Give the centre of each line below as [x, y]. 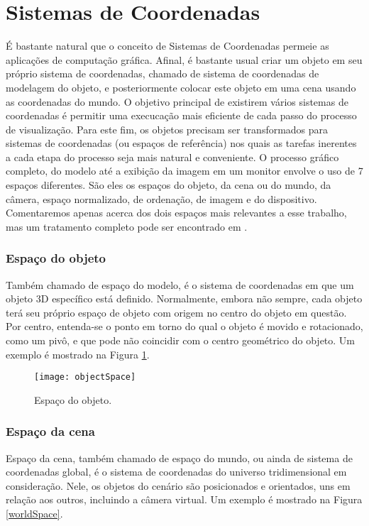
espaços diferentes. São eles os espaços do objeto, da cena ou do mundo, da [169, 185]
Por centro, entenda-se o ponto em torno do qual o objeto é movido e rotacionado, [184, 326]
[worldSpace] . [34, 514]
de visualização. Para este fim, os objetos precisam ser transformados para [167, 129]
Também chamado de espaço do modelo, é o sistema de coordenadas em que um [180, 284]
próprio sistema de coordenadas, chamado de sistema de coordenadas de [163, 73]
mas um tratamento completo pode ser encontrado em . [127, 226]
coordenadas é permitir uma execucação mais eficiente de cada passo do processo [181, 115]
